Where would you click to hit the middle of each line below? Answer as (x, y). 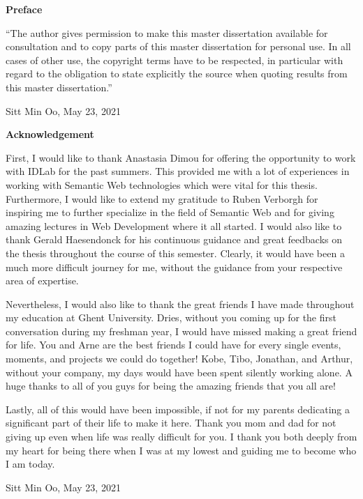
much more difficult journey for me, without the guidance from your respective (174, 267)
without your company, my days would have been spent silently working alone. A (179, 372)
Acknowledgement (50, 134)
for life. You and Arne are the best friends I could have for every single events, (173, 345)
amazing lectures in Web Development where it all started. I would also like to (174, 225)
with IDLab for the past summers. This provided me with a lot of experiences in (178, 171)
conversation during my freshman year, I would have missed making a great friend (181, 331)
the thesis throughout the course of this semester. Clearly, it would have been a (175, 253)
